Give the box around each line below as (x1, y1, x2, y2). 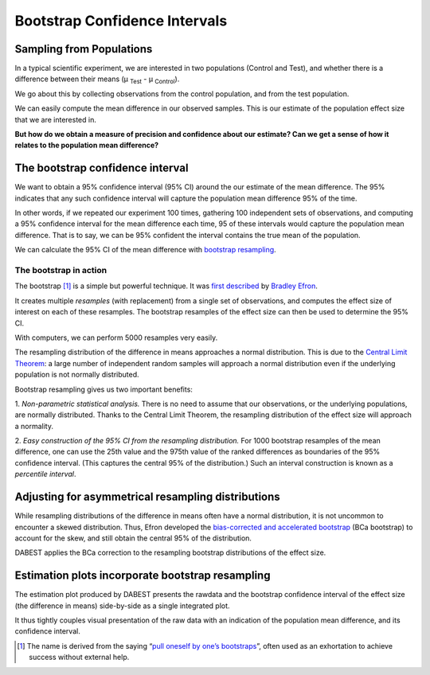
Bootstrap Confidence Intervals (14, 12, 228, 29)
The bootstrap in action (14, 265, 107, 276)
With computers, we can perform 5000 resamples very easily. (14, 333, 218, 342)
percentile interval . (14, 470, 76, 479)
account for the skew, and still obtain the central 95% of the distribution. (14, 533, 252, 543)
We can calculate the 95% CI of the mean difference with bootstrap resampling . (14, 245, 276, 255)
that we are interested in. (14, 115, 97, 124)
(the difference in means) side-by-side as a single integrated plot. (14, 601, 230, 611)
